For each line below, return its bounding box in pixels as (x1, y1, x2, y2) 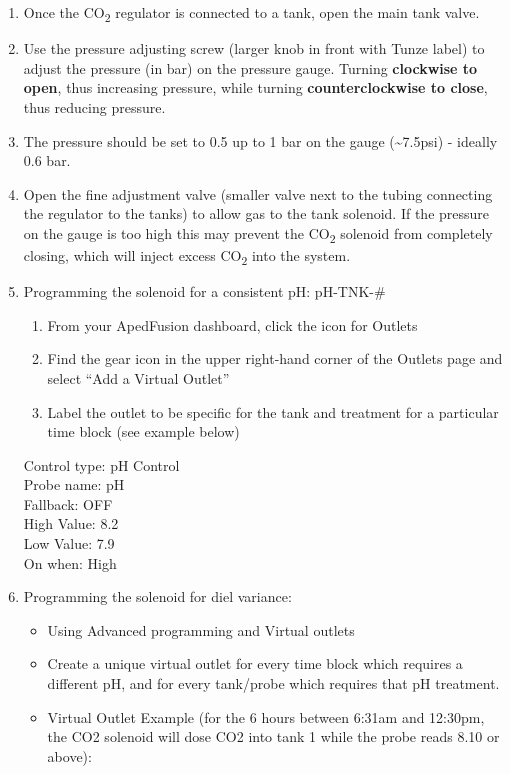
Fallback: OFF (23, 493, 113, 514)
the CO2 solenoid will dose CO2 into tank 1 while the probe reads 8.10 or (47, 726, 500, 747)
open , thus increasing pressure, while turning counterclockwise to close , (23, 77, 488, 98)
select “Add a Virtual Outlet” (47, 367, 230, 388)
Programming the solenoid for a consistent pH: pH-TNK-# (23, 281, 386, 302)
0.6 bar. (23, 150, 71, 171)
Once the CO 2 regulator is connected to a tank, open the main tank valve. (23, 2, 480, 25)
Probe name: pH (23, 474, 125, 495)
